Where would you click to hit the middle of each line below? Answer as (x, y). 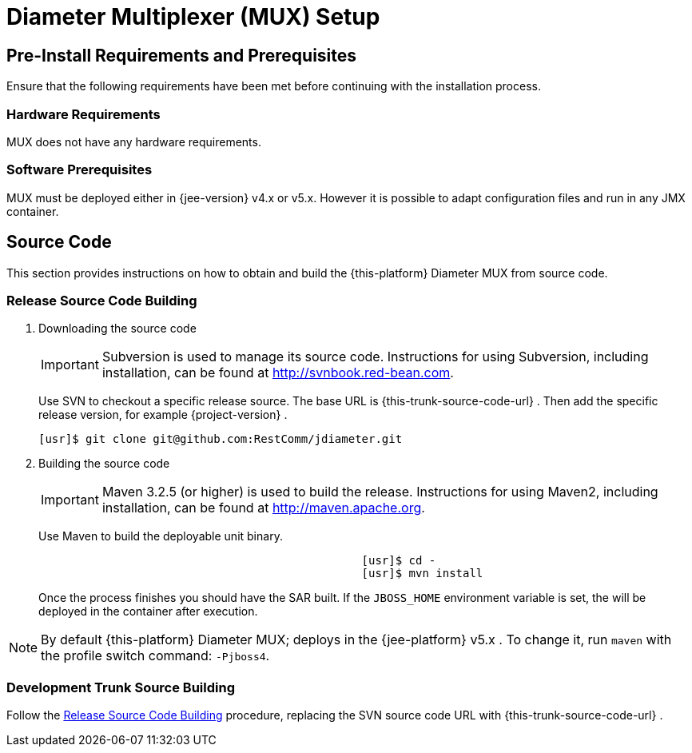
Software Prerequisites (80, 170)
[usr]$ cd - (399, 561)
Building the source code (104, 464)
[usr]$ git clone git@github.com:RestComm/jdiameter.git (221, 439)
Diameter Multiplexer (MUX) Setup (193, 17)
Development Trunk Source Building (121, 687)
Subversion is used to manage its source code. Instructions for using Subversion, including (375, 357)
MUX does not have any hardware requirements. (134, 141)
